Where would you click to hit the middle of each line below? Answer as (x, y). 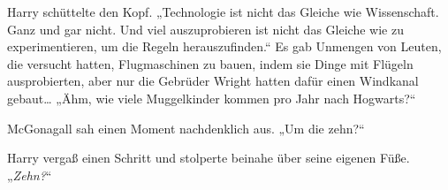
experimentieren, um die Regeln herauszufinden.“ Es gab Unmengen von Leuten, (224, 46)
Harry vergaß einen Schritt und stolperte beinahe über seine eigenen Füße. (209, 158)
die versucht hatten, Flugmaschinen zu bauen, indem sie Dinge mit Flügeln (210, 63)
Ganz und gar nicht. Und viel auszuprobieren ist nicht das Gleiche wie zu (205, 29)
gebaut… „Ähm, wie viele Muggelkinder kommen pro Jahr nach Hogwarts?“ (212, 98)
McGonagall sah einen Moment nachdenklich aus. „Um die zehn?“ (186, 128)
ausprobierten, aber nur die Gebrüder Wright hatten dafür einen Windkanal (213, 81)
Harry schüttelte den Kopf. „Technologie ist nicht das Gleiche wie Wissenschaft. (223, 11)
